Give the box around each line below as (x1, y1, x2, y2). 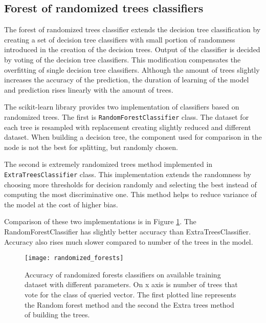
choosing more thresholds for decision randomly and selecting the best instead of (4, 179, 257, 189)
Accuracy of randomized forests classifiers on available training (25, 269, 221, 279)
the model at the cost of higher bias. (4, 199, 118, 209)
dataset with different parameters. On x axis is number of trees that (25, 279, 238, 290)
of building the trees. (25, 309, 90, 320)
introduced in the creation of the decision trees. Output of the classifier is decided (4, 44, 260, 55)
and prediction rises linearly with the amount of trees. (4, 84, 173, 95)
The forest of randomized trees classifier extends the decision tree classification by (4, 24, 261, 35)
